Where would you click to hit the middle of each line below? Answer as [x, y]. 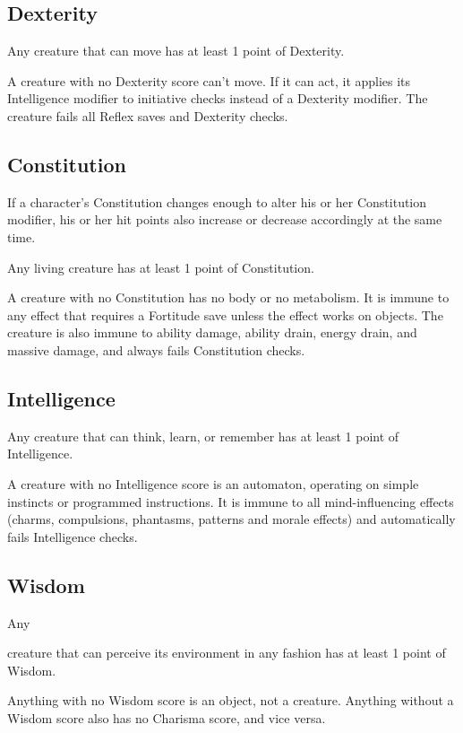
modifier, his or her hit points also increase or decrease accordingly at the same [225, 219]
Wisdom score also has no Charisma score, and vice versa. [167, 717]
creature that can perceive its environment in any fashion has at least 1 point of [227, 653]
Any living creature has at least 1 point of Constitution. [161, 267]
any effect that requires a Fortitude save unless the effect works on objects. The [225, 314]
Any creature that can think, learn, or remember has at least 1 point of [203, 436]
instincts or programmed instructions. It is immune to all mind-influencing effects [231, 501]
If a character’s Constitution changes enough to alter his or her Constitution [217, 201]
